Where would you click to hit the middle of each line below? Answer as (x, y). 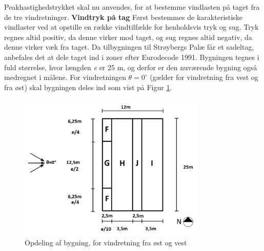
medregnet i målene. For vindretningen (65, 77)
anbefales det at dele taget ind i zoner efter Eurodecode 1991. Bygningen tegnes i (132, 57)
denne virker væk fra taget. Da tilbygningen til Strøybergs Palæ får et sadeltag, (129, 47)
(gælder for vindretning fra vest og (204, 77)
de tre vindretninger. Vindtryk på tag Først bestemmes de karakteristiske (123, 17)
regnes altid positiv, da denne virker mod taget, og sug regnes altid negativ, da (128, 37)
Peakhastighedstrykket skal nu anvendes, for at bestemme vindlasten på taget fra (132, 7)
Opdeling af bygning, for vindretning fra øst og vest (106, 242)
